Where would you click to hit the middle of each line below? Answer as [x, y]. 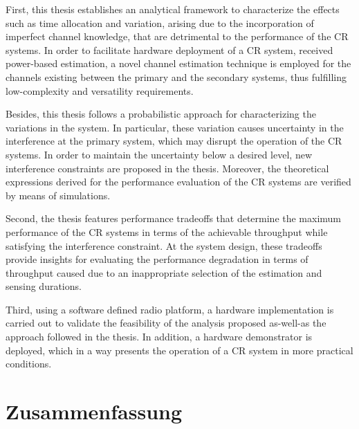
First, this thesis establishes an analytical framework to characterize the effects [173, 9]
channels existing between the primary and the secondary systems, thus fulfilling [176, 76]
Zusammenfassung [94, 411]
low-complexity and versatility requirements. [100, 90]
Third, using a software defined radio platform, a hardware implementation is [170, 309]
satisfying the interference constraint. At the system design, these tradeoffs [164, 245]
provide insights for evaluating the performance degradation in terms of [157, 259]
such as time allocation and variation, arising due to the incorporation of [160, 22]
